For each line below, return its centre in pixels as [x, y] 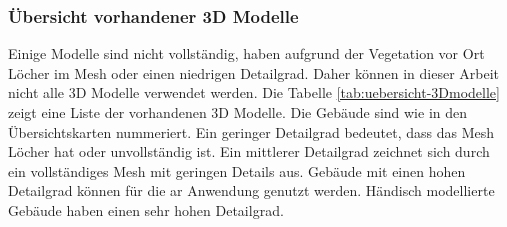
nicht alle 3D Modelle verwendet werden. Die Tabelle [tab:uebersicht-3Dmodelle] [254, 92]
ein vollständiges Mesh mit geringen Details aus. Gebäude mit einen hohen [237, 170]
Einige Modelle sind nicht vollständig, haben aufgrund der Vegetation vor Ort [246, 53]
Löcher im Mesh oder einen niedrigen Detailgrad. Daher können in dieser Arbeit [254, 72]
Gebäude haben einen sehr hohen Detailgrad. [146, 209]
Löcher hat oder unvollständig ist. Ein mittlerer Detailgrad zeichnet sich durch [249, 151]
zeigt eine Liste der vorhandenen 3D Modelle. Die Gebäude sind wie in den [238, 112]
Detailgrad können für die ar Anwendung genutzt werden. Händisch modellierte [251, 190]
